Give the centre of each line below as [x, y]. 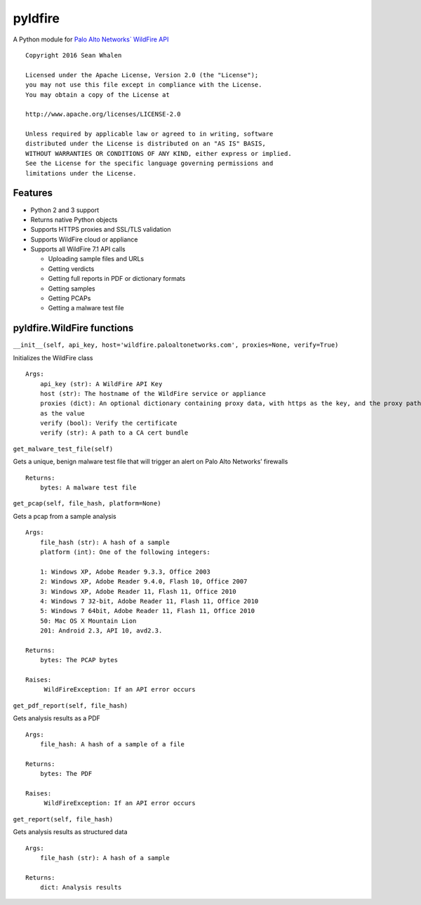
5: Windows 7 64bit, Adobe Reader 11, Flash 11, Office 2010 [147, 611]
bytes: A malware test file [88, 488]
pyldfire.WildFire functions [73, 328]
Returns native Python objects [74, 219]
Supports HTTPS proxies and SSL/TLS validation [101, 230]
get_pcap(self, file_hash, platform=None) [87, 503]
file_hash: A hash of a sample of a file [112, 745]
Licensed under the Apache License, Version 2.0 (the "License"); [142, 75]
